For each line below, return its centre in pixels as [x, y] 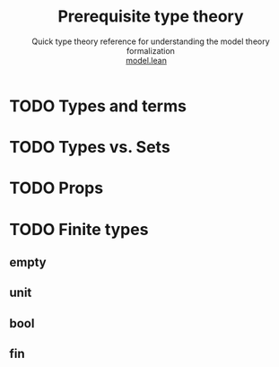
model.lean [146, 60]
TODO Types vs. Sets [90, 148]
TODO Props [57, 188]
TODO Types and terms [98, 106]
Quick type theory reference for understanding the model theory [151, 41]
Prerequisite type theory [151, 17]
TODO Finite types [79, 229]
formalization [151, 50]
